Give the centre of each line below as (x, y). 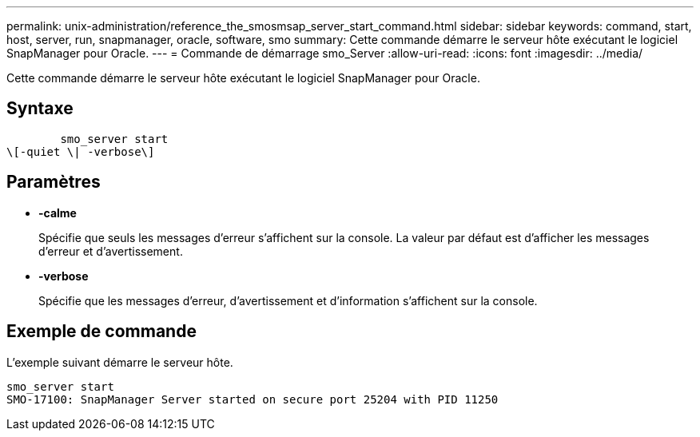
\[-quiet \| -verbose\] (81, 151)
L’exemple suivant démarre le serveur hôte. (120, 362)
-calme (58, 213)
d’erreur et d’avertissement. (111, 251)
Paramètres (54, 182)
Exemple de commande (101, 332)
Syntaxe (40, 109)
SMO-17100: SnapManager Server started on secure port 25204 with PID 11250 (253, 399)
